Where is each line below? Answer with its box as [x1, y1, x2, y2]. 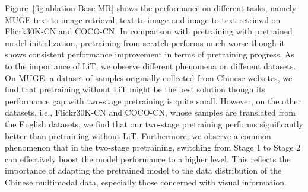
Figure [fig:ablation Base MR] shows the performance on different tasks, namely [5, 2, 297, 14]
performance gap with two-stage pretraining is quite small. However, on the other [5, 94, 301, 107]
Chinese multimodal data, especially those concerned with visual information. [5, 175, 287, 188]
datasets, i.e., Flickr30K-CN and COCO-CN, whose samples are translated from [5, 106, 296, 119]
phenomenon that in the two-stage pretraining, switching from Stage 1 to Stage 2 [5, 141, 301, 153]
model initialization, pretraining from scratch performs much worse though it [5, 36, 285, 49]
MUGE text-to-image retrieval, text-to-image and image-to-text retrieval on [5, 13, 281, 25]
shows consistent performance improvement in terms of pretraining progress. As [5, 48, 294, 60]
